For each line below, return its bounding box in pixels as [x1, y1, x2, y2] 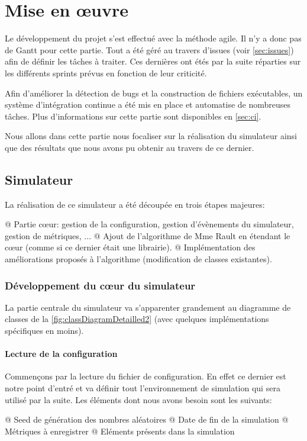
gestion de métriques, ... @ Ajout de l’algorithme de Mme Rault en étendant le [5, 229, 290, 242]
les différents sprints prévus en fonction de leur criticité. [5, 66, 207, 79]
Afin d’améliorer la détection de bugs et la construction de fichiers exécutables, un [5, 86, 303, 99]
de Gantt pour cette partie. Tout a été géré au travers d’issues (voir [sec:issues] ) [5, 43, 294, 56]
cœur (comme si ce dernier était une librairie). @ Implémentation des [5, 241, 256, 253]
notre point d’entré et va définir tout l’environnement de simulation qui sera [5, 382, 280, 394]
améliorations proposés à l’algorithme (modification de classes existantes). [5, 253, 272, 265]
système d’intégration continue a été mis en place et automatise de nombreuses [5, 98, 291, 111]
